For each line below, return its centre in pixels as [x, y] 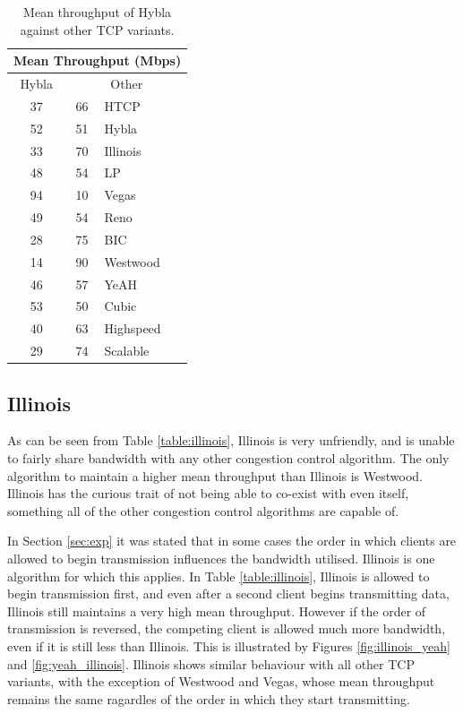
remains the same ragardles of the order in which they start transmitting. [209, 698]
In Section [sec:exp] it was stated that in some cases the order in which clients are [232, 541]
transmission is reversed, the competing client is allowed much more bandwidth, [227, 628]
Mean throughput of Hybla [98, 12]
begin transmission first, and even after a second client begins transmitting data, [228, 594]
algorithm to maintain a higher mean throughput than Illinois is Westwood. [215, 475]
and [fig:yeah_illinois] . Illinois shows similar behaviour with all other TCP [211, 663]
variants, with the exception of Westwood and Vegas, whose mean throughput [221, 681]
